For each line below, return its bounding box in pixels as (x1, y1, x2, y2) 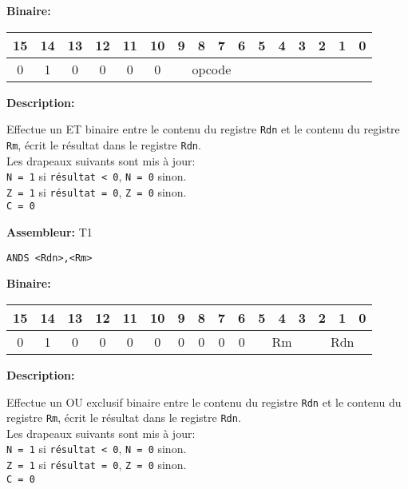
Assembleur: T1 (6, 224, 93, 241)
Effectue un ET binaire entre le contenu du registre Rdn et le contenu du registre (6, 121, 400, 137)
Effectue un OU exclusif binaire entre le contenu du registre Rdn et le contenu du (6, 393, 402, 410)
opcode (192, 59, 232, 78)
